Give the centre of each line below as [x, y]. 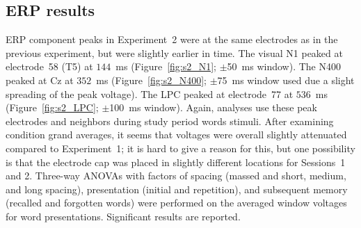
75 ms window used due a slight [286, 80]
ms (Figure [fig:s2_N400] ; [151, 80]
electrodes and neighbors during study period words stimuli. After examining [170, 121]
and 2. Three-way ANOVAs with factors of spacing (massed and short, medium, [176, 176]
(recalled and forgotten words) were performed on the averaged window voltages [176, 203]
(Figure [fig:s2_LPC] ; [52, 107]
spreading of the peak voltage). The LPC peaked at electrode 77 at [150, 93]
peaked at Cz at [40, 80]
